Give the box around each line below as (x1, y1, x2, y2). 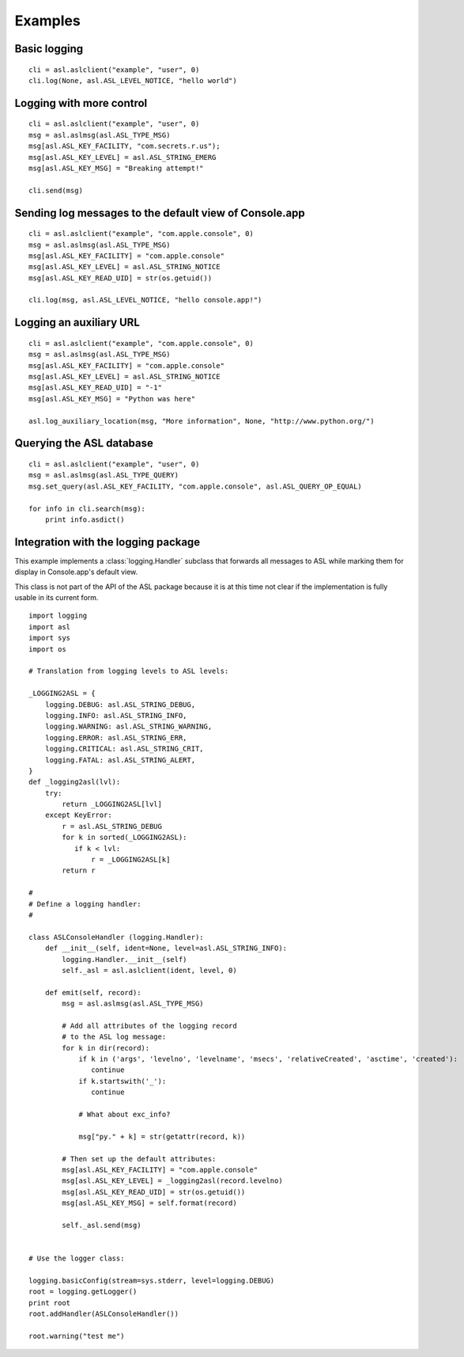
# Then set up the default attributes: (62, 1154, 217, 1163)
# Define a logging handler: (28, 899, 141, 908)
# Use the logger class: (28, 1254, 125, 1263)
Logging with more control (14, 96, 148, 110)
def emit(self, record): (44, 988, 141, 997)
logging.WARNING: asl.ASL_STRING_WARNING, (44, 722, 213, 732)
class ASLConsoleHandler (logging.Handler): (28, 933, 205, 941)
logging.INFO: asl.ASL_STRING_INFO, (44, 711, 187, 720)
